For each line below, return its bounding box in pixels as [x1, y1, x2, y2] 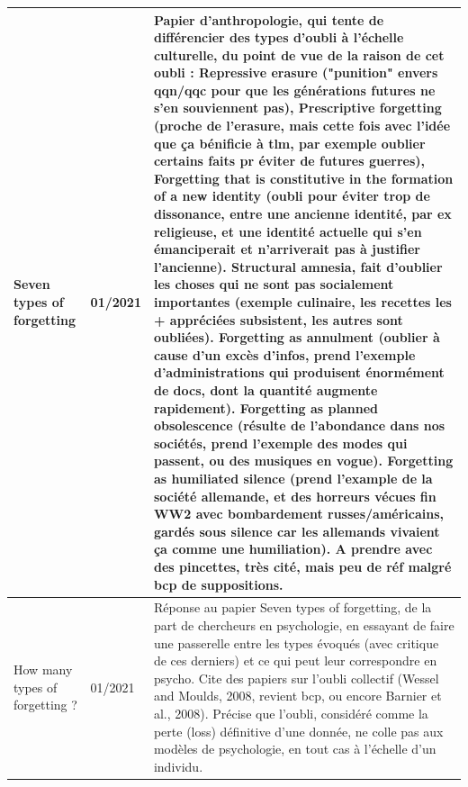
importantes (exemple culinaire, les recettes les [153, 293, 452, 311]
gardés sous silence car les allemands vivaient [153, 521, 440, 540]
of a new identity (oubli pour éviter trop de [153, 186, 430, 205]
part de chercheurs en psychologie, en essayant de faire [153, 615, 454, 634]
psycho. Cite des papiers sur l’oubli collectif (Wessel [153, 668, 439, 687]
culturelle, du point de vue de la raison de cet [153, 45, 445, 64]
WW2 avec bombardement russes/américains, [153, 504, 445, 523]
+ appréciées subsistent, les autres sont [153, 310, 403, 329]
